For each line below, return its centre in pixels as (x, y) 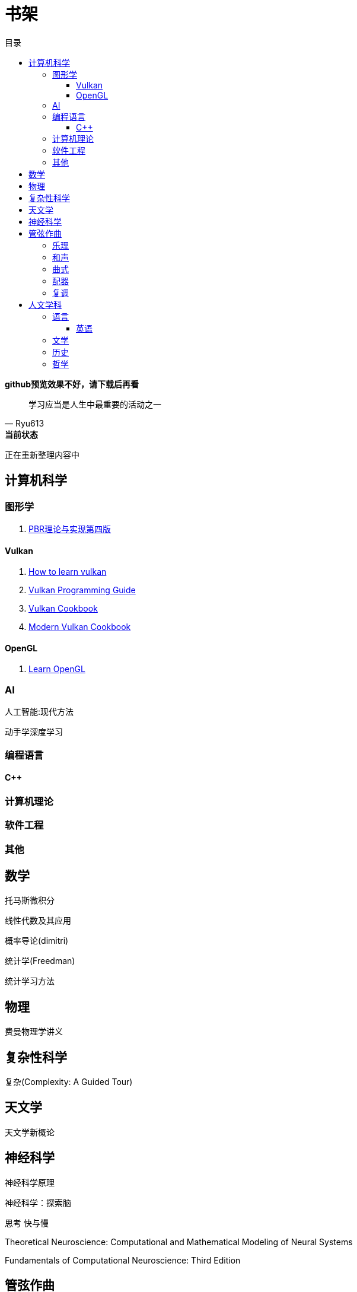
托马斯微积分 (30, 900)
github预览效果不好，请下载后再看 (72, 384)
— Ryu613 (25, 423)
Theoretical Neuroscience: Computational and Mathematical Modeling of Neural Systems (179, 1242)
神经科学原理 (30, 1182)
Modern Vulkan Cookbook (80, 627)
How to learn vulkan (68, 572)
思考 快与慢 (27, 1223)
